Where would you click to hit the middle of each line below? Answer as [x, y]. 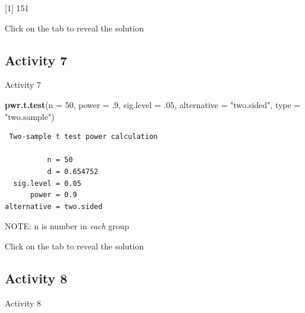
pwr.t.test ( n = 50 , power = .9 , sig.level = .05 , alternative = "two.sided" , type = [153, 104]
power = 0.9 [53, 195]
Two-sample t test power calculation [83, 137]
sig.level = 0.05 [47, 183]
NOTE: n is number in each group [67, 226]
